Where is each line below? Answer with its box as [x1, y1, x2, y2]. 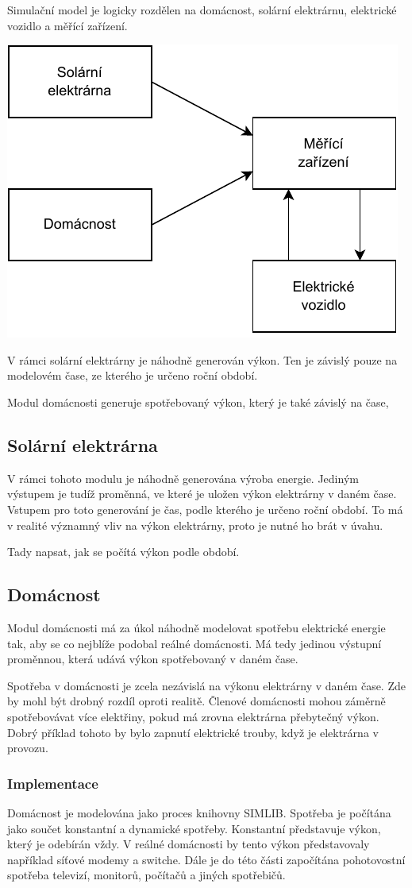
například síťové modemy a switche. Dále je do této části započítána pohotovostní [7, 851, 406, 867]
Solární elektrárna [7, 432, 158, 457]
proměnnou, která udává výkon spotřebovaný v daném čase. [7, 651, 298, 667]
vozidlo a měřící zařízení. [7, 17, 128, 33]
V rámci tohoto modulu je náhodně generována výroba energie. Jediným [7, 469, 359, 486]
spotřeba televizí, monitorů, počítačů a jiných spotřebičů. [7, 867, 286, 883]
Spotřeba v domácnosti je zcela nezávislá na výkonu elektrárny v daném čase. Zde [7, 677, 406, 693]
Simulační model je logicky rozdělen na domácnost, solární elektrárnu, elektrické [7, 2, 397, 17]
